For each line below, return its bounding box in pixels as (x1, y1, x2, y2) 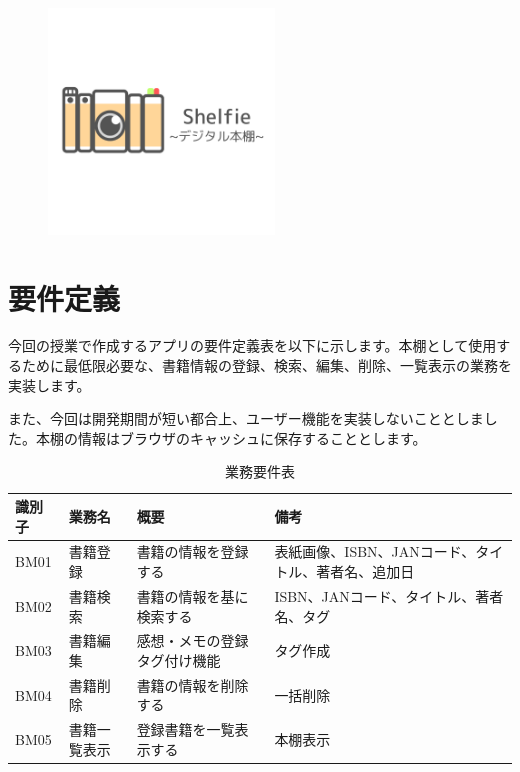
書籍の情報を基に (136, 585, 249, 606)
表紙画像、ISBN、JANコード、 (274, 541, 476, 562)
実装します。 (8, 374, 91, 395)
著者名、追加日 (316, 561, 415, 582)
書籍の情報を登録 (136, 541, 249, 562)
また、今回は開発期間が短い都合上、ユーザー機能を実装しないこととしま (8, 408, 484, 429)
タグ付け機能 (136, 649, 221, 670)
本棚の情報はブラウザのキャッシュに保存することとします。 (35, 427, 427, 448)
